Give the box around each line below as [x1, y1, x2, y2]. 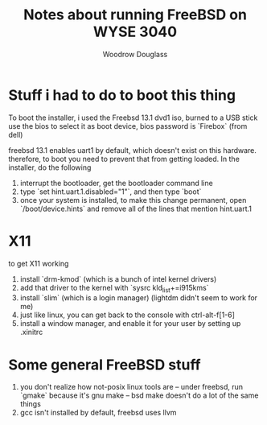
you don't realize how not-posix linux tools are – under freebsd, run [19, 382, 244, 392]
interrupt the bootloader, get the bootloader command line [19, 178, 213, 188]
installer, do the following [8, 163, 92, 172]
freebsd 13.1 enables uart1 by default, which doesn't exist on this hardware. [8, 145, 257, 155]
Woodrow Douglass [102, 49, 168, 59]
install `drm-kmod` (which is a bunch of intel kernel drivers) [19, 274, 217, 283]
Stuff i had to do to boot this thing [8, 86, 236, 104]
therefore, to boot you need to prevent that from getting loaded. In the [8, 154, 240, 163]
